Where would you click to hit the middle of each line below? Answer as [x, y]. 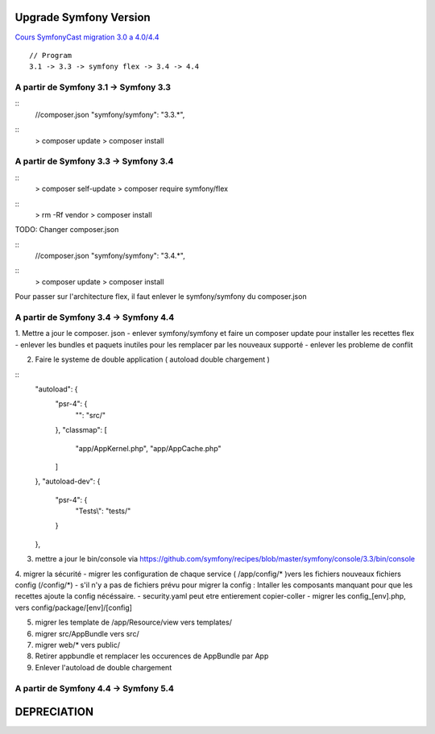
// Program [51, 55]
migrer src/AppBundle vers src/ [87, 633]
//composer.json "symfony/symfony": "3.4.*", [110, 256]
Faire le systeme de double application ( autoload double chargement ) [152, 359]
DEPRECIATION [54, 712]
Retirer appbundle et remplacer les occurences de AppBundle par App [152, 656]
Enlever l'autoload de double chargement [104, 667]
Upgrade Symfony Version [83, 17]
